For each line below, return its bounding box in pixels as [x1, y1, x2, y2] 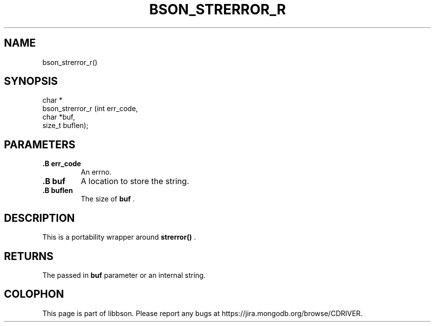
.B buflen [42, 186, 73, 195]
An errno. [80, 168, 112, 177]
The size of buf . [80, 195, 135, 203]
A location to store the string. [80, 176, 189, 187]
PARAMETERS [4, 138, 75, 151]
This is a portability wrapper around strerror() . [42, 233, 196, 242]
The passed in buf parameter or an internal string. [42, 270, 206, 279]
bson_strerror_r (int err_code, [42, 104, 138, 113]
